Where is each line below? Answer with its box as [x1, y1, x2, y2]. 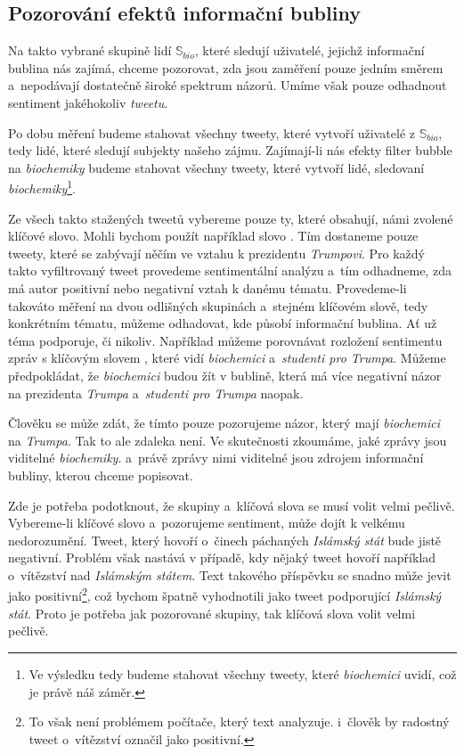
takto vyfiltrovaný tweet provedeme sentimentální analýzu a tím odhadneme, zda [8, 261, 452, 280]
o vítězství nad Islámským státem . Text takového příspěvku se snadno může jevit [8, 565, 452, 584]
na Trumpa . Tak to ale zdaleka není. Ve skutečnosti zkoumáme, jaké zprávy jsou [8, 430, 447, 449]
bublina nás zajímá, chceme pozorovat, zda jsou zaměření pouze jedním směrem [8, 58, 444, 77]
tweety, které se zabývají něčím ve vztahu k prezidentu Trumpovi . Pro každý [8, 243, 426, 262]
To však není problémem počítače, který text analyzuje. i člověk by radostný [28, 712, 450, 731]
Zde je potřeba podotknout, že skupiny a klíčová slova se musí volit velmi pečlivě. [8, 496, 455, 514]
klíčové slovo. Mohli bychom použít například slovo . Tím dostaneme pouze [8, 226, 419, 245]
